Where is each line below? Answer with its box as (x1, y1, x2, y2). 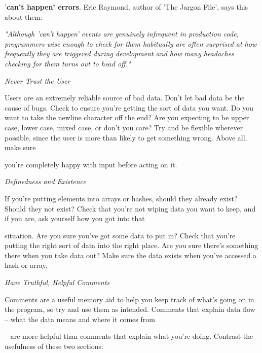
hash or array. (5, 260, 48, 270)
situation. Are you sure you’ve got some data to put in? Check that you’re (5, 230, 236, 240)
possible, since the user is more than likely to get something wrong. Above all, (5, 132, 247, 143)
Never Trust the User (5, 75, 70, 86)
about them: (5, 11, 43, 22)
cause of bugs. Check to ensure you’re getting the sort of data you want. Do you (5, 102, 253, 113)
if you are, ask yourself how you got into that (5, 213, 145, 224)
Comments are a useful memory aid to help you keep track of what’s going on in (5, 294, 254, 304)
